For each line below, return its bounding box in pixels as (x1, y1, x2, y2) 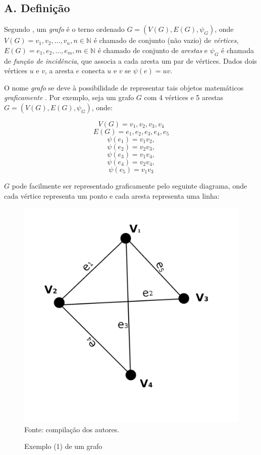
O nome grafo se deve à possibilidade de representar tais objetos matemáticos (4, 82, 244, 93)
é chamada (221, 44, 254, 55)
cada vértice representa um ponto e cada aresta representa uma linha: (4, 190, 220, 201)
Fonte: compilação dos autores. (24, 424, 120, 434)
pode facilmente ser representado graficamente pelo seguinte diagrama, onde (12, 180, 247, 191)
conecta (81, 65, 105, 76)
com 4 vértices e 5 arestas (144, 92, 224, 103)
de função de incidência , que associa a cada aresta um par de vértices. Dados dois (4, 55, 257, 66)
